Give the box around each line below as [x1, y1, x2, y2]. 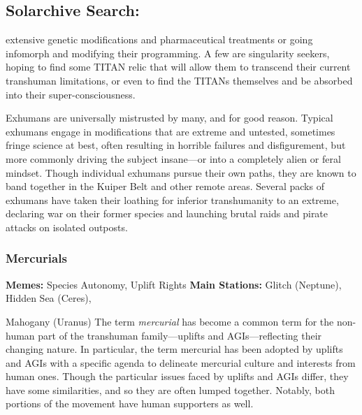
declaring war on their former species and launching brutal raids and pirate [6, 206, 328, 221]
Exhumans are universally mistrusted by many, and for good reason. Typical [6, 110, 333, 125]
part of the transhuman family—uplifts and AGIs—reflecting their [38, 328, 322, 342]
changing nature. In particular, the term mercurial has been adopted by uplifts [6, 342, 343, 356]
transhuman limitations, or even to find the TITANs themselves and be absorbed [6, 73, 353, 87]
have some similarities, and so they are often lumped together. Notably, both [6, 382, 335, 397]
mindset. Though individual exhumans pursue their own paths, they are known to [6, 165, 356, 180]
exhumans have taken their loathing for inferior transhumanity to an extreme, [6, 192, 339, 207]
